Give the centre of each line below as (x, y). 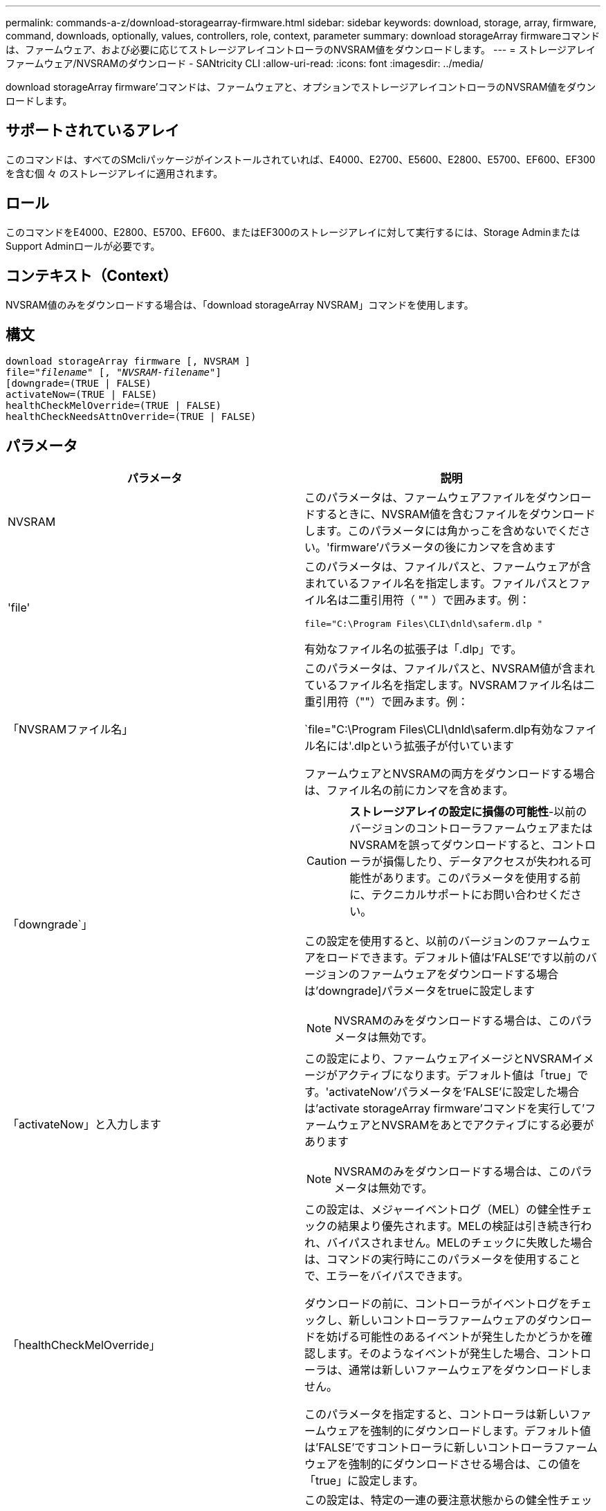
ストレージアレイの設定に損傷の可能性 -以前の (468, 812)
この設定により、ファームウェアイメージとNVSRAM (438, 1059)
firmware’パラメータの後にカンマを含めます (443, 548)
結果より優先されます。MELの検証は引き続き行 (459, 1226)
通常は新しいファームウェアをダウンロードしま (470, 1370)
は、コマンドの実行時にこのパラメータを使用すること (443, 1260)
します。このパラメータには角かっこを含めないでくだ (442, 531)
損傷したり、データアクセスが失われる (482, 862)
